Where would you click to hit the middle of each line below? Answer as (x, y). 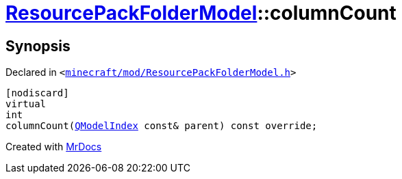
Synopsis (38, 46)
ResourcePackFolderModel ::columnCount (201, 13)
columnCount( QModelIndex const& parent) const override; (162, 126)
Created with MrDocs (54, 147)
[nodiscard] (37, 93)
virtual (26, 104)
